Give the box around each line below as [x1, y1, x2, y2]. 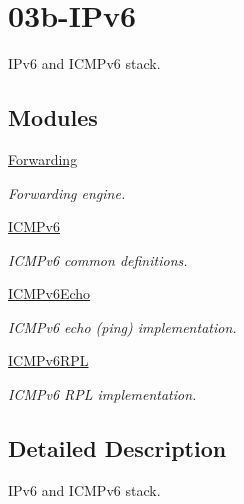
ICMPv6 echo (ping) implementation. [8, 316, 237, 337]
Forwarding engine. [8, 182, 126, 203]
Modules [8, 102, 98, 133]
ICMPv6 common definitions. [8, 249, 188, 270]
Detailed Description [8, 433, 227, 464]
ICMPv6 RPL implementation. [8, 384, 197, 405]
